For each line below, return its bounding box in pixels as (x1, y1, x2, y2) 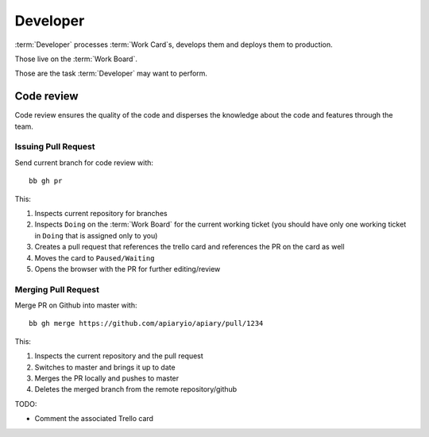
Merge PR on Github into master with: (14, 300, 138, 310)
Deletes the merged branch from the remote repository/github (34, 385, 238, 394)
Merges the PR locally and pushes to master (34, 373, 180, 383)
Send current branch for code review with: (14, 157, 154, 167)
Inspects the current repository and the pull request (34, 351, 204, 361)
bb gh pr (29, 176, 63, 186)
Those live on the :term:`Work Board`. (14, 54, 138, 64)
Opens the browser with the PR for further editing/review (34, 264, 221, 273)
